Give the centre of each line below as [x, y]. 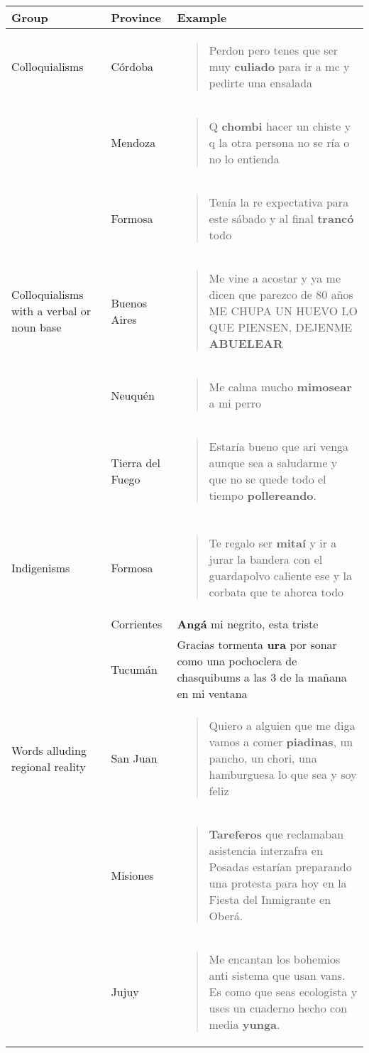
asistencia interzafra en [266, 850]
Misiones [132, 875]
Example [202, 17]
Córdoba [132, 66]
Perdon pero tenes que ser [274, 50]
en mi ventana [212, 693]
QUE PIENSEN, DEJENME [281, 327]
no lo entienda [244, 159]
